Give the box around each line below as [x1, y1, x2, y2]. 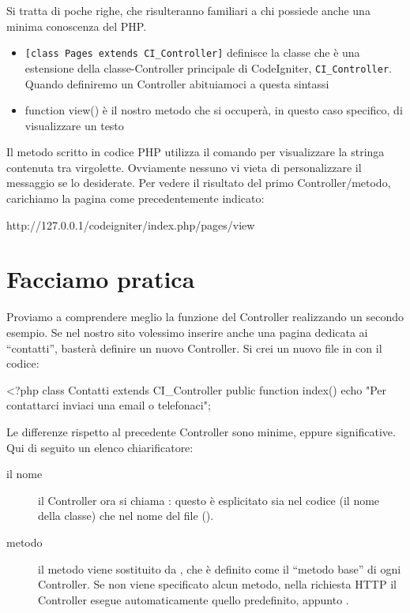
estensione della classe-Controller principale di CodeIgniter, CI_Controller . [24, 59, 392, 76]
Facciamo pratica [6, 263, 195, 295]
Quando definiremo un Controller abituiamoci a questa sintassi [24, 75, 329, 92]
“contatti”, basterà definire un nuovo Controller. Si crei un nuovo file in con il [6, 339, 382, 356]
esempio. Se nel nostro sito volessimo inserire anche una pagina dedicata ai [6, 323, 368, 340]
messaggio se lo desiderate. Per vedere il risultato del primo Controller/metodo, [6, 174, 391, 191]
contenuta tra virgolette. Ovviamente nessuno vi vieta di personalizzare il [6, 159, 362, 175]
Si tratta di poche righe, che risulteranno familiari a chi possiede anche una [6, 2, 371, 18]
